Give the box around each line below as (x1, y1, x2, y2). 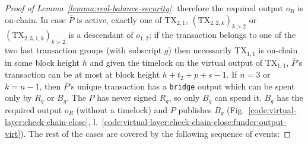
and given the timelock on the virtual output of (90, 56, 263, 68)
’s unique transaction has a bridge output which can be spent (68, 79, 295, 92)
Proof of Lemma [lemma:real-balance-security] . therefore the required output (5, 2, 284, 14)
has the (277, 91, 303, 104)
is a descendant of (68, 28, 134, 41)
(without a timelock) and (76, 103, 168, 116)
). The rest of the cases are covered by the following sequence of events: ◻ (20, 127, 291, 139)
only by (5, 91, 32, 104)
